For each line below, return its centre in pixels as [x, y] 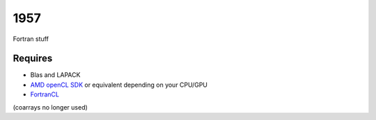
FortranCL [45, 94]
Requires [33, 59]
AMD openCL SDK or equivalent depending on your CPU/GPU [119, 85]
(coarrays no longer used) [50, 107]
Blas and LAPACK [55, 75]
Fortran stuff [31, 39]
